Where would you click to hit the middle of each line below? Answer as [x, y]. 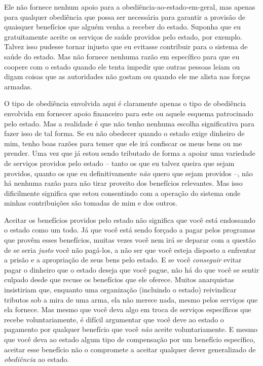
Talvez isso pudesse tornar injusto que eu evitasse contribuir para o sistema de [126, 46]
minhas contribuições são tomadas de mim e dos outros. [91, 203]
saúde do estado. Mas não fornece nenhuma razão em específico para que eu [122, 56]
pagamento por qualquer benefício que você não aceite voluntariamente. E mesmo [131, 329]
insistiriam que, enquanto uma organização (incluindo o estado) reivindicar [120, 290]
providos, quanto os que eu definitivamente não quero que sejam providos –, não [128, 173]
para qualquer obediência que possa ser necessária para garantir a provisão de [125, 16]
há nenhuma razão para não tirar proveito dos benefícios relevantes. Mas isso [123, 183]
